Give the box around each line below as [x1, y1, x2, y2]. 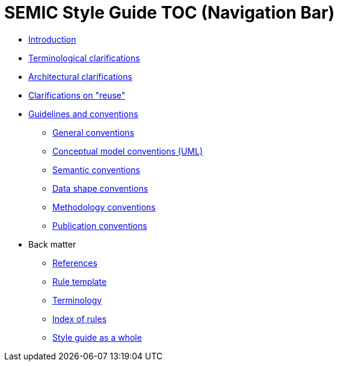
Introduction [28, 34, 76, 44]
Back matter [28, 239, 76, 249]
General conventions [52, 127, 135, 138]
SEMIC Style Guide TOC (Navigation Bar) [4, 2, 335, 23]
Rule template [52, 276, 107, 287]
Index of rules [52, 313, 107, 324]
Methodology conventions [52, 201, 156, 212]
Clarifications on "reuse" [28, 90, 126, 100]
